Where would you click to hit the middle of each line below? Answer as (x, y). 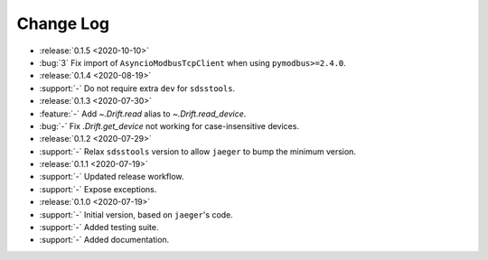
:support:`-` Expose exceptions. (98, 189)
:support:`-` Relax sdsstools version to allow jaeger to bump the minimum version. (198, 151)
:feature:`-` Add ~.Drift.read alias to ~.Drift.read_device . (143, 114)
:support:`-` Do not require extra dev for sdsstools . (137, 88)
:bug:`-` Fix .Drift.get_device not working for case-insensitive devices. (169, 125)
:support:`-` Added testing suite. (99, 227)
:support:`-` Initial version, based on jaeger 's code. (136, 214)
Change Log (63, 23)
